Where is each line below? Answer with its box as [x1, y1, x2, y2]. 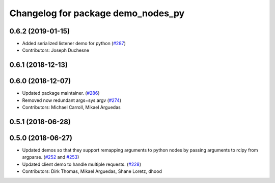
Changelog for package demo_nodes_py [9, 8, 185, 19]
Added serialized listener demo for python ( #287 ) [22, 41, 126, 47]
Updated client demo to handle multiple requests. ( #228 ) [22, 161, 142, 167]
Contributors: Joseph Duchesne [22, 47, 89, 53]
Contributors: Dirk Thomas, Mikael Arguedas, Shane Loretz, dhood [22, 168, 162, 174]
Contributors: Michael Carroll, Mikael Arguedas [22, 104, 121, 111]
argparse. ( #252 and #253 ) [22, 154, 79, 160]
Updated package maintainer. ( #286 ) [22, 90, 100, 96]
